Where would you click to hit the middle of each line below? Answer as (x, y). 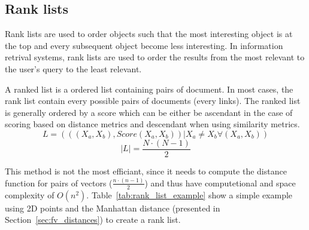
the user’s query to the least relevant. (73, 68)
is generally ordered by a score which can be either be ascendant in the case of (149, 112)
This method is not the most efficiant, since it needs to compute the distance (146, 171)
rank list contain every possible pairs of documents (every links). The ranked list (153, 101)
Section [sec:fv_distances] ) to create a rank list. (93, 220)
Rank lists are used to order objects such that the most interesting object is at (149, 34)
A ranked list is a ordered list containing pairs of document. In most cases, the (149, 89)
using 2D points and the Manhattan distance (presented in (113, 208)
